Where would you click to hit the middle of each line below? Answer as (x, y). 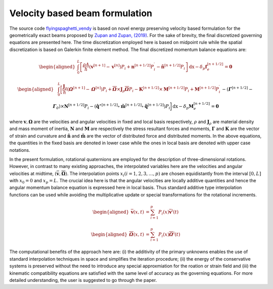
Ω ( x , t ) (136, 234)
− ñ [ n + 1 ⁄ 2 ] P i (171, 67)
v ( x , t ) (137, 212)
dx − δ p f (198, 67)
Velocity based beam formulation (81, 13)
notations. (20, 150)
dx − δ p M (183, 107)
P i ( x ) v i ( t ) (169, 212)
